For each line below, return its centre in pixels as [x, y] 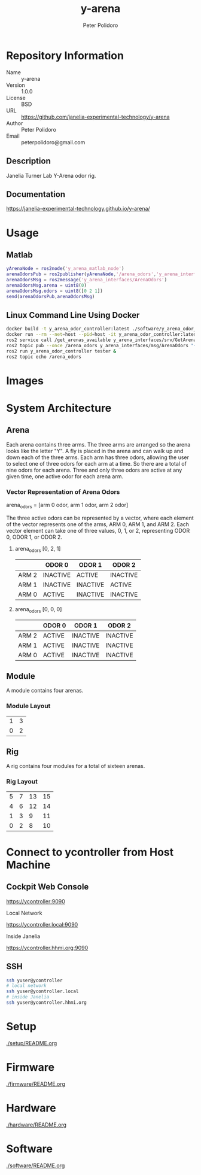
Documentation [36, 194]
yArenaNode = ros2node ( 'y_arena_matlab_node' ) [65, 269]
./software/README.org [36, 1165]
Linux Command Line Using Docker [73, 315]
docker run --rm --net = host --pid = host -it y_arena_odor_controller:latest [103, 335]
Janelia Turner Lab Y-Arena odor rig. [51, 175]
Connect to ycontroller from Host [90, 852]
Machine [28, 865]
